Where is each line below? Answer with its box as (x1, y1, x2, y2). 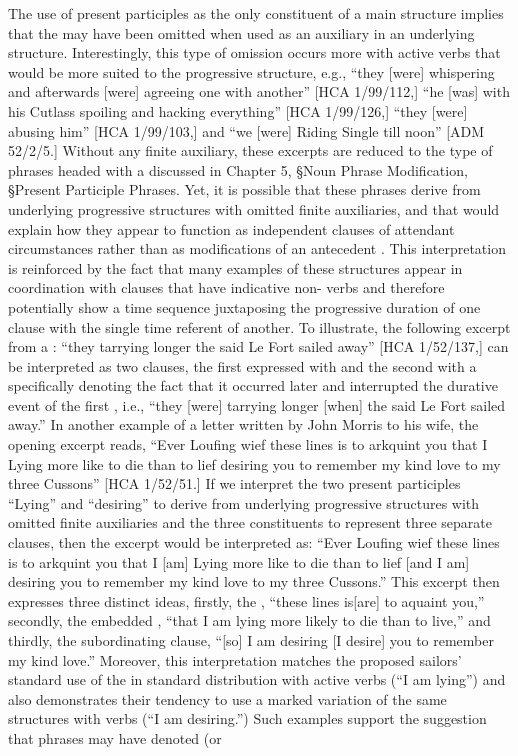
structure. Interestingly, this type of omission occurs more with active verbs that (8, 42, 501, 63)
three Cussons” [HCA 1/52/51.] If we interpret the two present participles (8, 473, 461, 494)
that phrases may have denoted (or (8, 727, 222, 748)
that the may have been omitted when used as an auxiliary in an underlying (8, 22, 475, 43)
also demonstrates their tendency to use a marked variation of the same (8, 688, 447, 709)
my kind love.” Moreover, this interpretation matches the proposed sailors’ (8, 649, 462, 670)
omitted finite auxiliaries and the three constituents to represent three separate (8, 512, 492, 533)
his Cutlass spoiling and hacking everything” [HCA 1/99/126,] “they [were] (8, 100, 468, 121)
